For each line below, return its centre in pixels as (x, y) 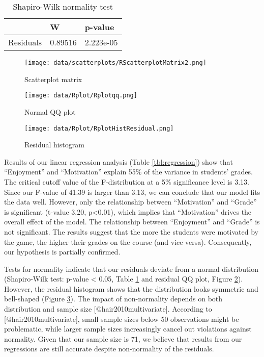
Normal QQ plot (50, 111)
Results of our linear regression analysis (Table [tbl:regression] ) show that (119, 161)
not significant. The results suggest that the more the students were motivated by (131, 231)
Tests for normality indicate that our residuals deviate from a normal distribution (131, 269)
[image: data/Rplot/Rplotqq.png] (81, 96)
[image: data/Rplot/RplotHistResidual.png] (99, 128)
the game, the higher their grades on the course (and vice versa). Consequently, (128, 241)
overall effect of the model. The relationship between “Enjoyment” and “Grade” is (132, 222)
